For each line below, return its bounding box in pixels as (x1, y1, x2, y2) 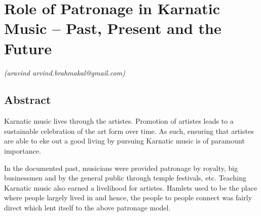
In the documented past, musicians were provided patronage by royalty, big (4, 162, 238, 173)
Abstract (4, 92, 51, 107)
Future (4, 38, 52, 58)
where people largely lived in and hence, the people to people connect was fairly (4, 192, 252, 203)
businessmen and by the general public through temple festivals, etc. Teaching (4, 172, 247, 183)
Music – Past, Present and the (4, 18, 221, 39)
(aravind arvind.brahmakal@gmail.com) (4, 67, 125, 78)
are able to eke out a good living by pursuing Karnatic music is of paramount (4, 135, 245, 146)
